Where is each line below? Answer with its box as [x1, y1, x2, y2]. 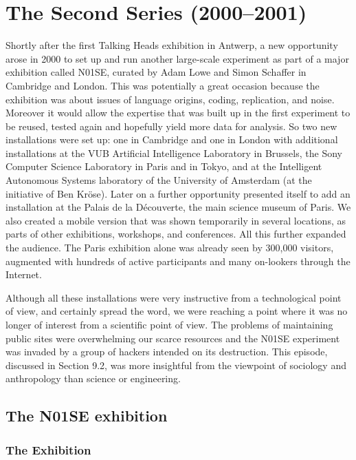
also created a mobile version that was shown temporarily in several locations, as [5, 213, 346, 227]
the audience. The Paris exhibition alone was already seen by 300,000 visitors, [5, 240, 334, 255]
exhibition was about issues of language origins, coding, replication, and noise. [5, 92, 335, 106]
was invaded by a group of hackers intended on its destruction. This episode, [5, 344, 328, 359]
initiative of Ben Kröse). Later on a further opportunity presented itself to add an [5, 186, 351, 200]
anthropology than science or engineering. [5, 371, 181, 386]
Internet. [5, 267, 42, 282]
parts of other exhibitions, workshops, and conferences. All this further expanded [5, 227, 346, 241]
